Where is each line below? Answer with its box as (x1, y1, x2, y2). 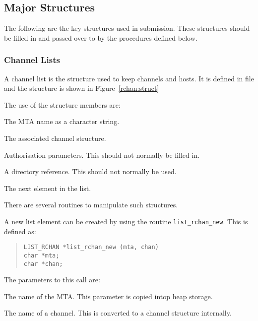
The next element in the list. (4, 183, 91, 193)
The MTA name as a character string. (4, 116, 120, 127)
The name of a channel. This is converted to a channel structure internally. (4, 308, 232, 318)
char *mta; (23, 252, 60, 259)
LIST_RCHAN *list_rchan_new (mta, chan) (23, 244, 159, 251)
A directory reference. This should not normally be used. (4, 166, 177, 177)
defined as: (4, 226, 36, 236)
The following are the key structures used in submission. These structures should (4, 23, 250, 33)
